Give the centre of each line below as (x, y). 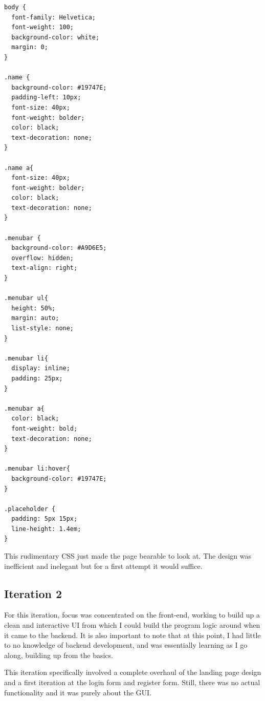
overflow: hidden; (43, 258)
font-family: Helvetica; (53, 17)
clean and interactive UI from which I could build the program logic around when (132, 625)
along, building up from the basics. (59, 655)
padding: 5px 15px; (45, 519)
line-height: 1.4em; (46, 529)
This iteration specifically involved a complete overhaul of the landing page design (133, 672)
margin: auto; (35, 318)
